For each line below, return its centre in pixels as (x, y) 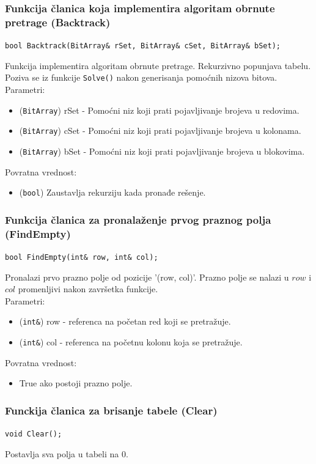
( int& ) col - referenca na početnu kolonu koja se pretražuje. (131, 342)
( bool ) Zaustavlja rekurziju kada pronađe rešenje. (112, 192)
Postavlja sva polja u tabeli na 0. (67, 453)
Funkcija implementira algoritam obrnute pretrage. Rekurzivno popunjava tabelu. (158, 65)
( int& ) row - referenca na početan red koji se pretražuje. (125, 321)
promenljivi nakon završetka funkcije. (88, 289)
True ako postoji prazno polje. (76, 383)
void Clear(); (34, 434)
